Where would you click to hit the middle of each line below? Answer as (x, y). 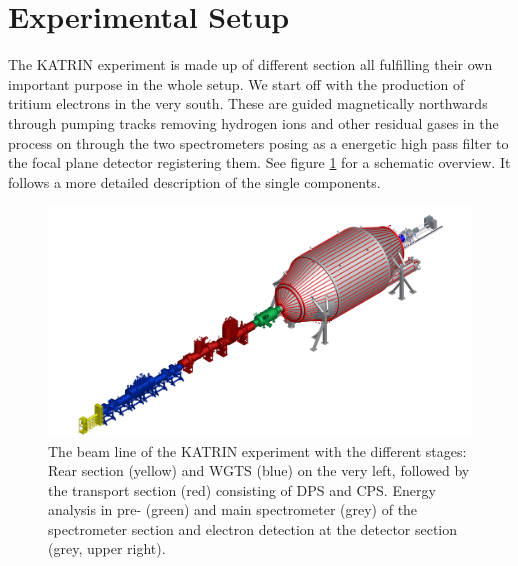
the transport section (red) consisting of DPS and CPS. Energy (242, 489)
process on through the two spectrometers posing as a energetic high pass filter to (258, 142)
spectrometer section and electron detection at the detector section (253, 528)
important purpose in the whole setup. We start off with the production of (236, 83)
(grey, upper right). (107, 548)
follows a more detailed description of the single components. (194, 181)
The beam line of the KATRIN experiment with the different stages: (257, 450)
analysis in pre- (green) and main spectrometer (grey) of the (233, 509)
